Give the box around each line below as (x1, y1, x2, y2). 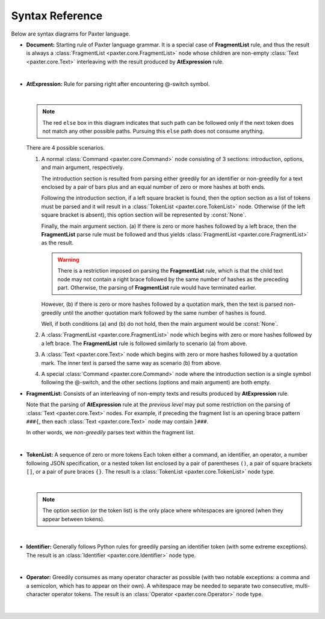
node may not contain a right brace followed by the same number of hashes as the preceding (57, 275, 289, 283)
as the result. (41, 239, 74, 247)
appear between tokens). (42, 515, 105, 522)
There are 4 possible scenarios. (26, 144, 105, 151)
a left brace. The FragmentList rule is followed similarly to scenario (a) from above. (41, 340, 247, 347)
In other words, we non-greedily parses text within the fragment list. (26, 429, 195, 436)
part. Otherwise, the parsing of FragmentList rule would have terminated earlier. (57, 284, 257, 291)
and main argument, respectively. (41, 163, 125, 171)
